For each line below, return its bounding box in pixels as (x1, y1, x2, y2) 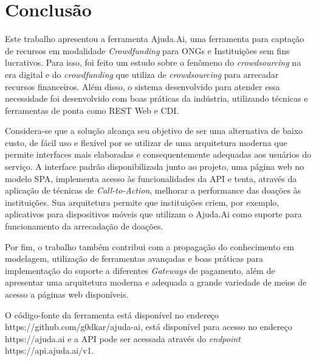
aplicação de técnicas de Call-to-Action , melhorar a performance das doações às (5, 184, 301, 197)
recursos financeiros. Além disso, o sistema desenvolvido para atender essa (5, 80, 280, 93)
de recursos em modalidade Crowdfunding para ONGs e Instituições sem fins (5, 44, 290, 57)
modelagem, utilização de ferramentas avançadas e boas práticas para (5, 252, 264, 265)
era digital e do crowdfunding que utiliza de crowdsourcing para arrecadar (5, 68, 279, 80)
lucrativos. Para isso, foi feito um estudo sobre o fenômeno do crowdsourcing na (5, 56, 301, 69)
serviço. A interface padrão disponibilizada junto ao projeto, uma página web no (5, 160, 304, 173)
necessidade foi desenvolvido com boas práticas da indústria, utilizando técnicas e (5, 92, 308, 105)
